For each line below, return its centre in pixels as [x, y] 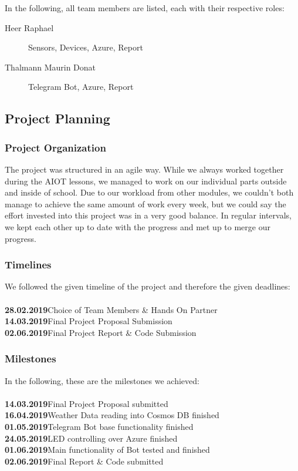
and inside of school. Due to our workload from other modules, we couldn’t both [149, 192]
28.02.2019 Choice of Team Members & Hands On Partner [111, 309]
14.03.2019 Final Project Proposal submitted [87, 403]
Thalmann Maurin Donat [50, 67]
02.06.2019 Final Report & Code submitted [84, 461]
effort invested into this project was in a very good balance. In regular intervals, [148, 215]
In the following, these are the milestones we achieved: [102, 380]
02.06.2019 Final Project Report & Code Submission [101, 332]
